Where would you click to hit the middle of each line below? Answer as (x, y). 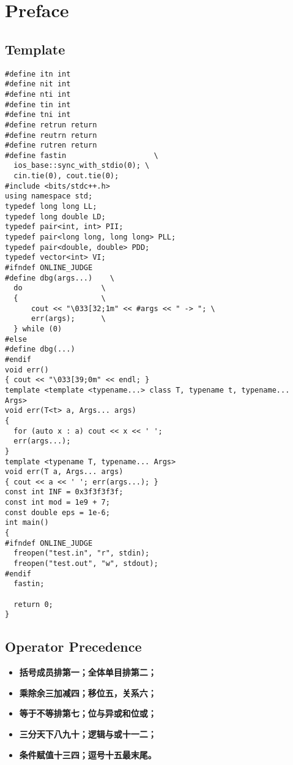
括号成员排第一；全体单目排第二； (88, 672)
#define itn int (38, 74)
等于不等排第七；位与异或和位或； (88, 713)
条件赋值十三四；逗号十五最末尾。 (88, 754)
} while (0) (38, 329)
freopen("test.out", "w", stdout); (86, 564)
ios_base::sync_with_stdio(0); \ (82, 166)
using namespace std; (49, 196)
